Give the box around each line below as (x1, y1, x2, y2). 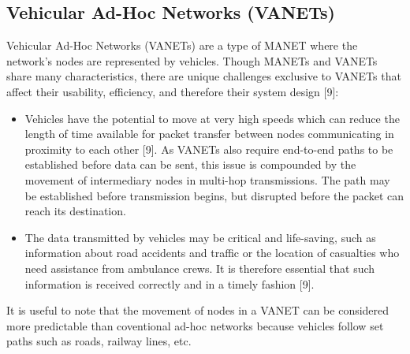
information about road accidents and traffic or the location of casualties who (24, 244, 400, 261)
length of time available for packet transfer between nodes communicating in (24, 125, 394, 142)
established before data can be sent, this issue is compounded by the (24, 156, 356, 173)
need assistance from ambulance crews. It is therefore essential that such (24, 259, 375, 276)
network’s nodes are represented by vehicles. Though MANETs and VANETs (6, 52, 378, 69)
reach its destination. (24, 203, 126, 219)
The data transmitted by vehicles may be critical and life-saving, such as (24, 229, 376, 245)
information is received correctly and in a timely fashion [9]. (24, 275, 315, 292)
